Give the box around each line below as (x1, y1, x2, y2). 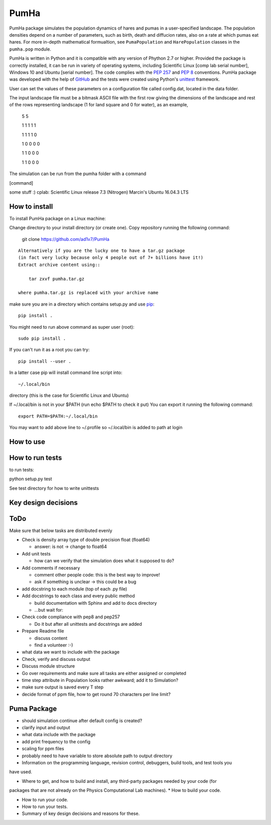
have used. (9, 769, 33, 775)
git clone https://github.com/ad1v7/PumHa (22, 236, 110, 242)
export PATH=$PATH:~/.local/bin (18, 413, 98, 419)
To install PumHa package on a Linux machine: (9, 215, 106, 221)
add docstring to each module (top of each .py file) (22, 586, 127, 592)
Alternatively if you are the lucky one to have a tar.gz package (18, 248, 185, 253)
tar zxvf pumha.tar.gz (28, 276, 85, 282)
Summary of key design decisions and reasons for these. (22, 810, 140, 816)
